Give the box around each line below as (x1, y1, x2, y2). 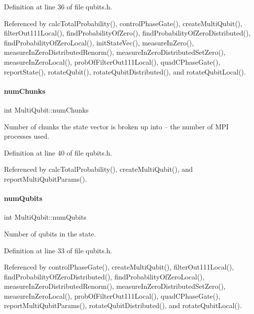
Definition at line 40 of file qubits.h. (4, 147, 112, 157)
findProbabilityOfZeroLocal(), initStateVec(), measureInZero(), (4, 37, 194, 47)
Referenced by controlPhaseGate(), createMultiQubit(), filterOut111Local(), (4, 262, 234, 272)
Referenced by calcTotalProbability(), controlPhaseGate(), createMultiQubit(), (4, 18, 243, 28)
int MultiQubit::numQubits (4, 212, 86, 222)
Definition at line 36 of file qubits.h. (4, 1, 112, 11)
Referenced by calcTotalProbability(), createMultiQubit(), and (4, 164, 193, 174)
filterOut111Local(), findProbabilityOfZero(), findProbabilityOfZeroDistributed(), (4, 28, 251, 38)
